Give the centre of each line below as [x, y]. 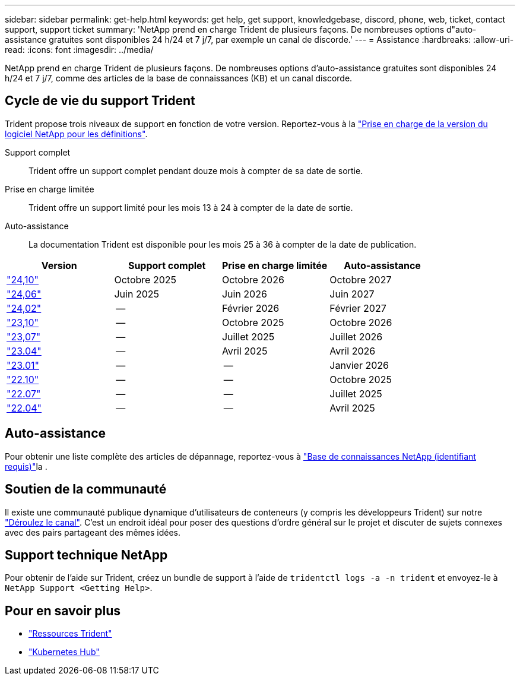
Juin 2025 [137, 294]
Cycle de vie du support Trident [100, 101]
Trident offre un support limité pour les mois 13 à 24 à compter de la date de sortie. [191, 207]
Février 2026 [251, 308]
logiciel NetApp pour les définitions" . [76, 134]
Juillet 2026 [356, 336]
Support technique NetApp [86, 555]
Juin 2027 [352, 294]
